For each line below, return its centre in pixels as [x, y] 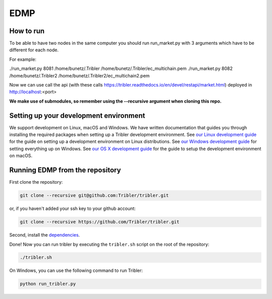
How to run [27, 31]
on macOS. [21, 156]
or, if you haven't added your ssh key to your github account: [73, 208]
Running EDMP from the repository [65, 170]
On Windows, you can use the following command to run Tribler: [76, 271]
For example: [23, 59]
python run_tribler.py [48, 284]
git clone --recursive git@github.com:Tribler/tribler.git [94, 196]
